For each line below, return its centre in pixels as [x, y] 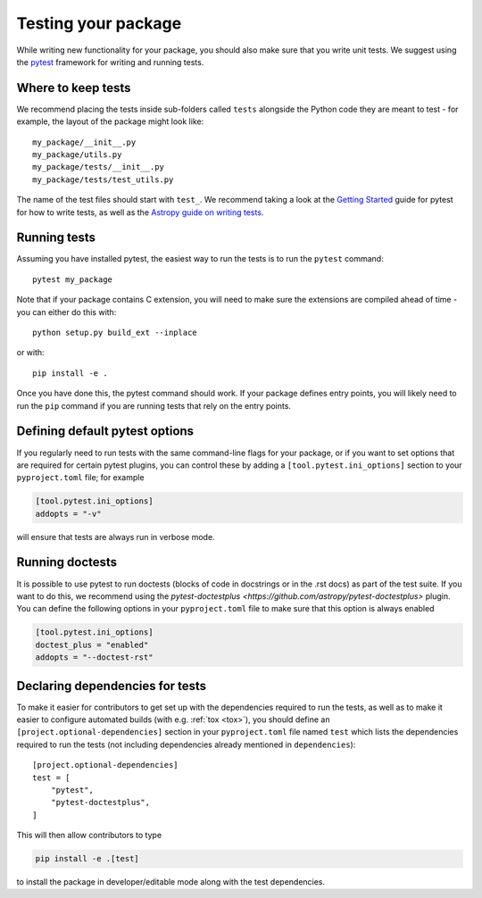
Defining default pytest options [105, 432]
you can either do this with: [66, 312]
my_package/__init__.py [84, 142]
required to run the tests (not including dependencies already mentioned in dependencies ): [186, 744]
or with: [30, 353]
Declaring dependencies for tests [112, 686]
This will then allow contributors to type [89, 836]
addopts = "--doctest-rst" [94, 657]
